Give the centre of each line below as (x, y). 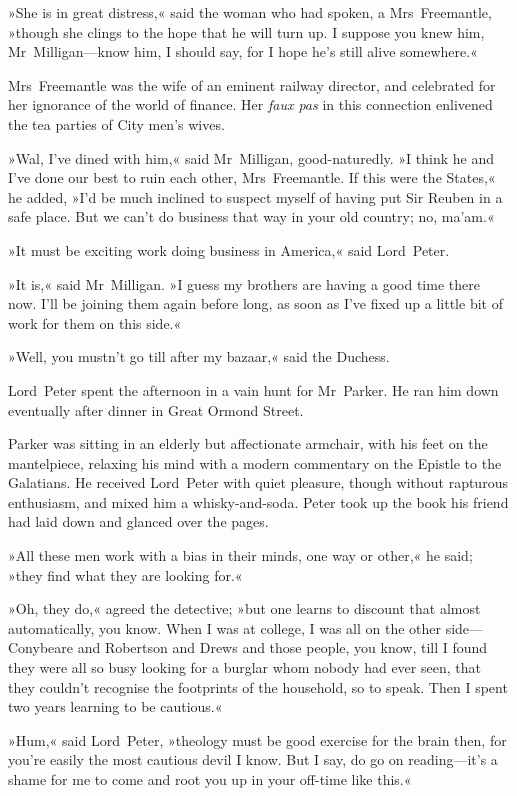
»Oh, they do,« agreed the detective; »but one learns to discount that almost (244, 608)
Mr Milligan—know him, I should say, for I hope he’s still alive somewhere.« (243, 51)
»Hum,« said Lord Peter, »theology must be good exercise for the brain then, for (257, 739)
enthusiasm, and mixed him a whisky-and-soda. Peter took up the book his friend (258, 501)
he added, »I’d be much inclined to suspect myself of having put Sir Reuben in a (255, 196)
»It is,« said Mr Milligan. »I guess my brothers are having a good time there (244, 283)
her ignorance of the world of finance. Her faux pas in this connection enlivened (250, 104)
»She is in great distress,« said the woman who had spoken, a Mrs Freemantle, (250, 12)
